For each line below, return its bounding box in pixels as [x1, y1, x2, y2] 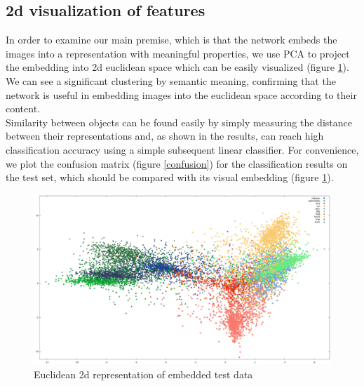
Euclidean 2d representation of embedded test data [34, 366, 253, 381]
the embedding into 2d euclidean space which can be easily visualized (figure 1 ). [6, 60, 349, 74]
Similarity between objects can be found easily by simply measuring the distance [6, 114, 352, 129]
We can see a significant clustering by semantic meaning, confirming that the [6, 73, 336, 88]
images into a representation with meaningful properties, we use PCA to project [6, 46, 350, 60]
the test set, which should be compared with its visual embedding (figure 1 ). [6, 170, 334, 185]
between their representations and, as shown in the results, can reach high [6, 128, 324, 143]
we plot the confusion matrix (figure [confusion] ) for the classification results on [6, 156, 348, 171]
